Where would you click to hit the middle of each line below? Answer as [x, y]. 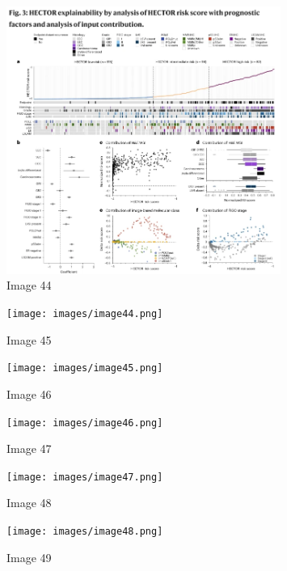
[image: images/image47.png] [85, 477]
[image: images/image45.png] [85, 368]
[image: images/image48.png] [85, 531]
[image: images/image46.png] [85, 423]
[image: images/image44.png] [85, 314]
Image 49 [29, 557]
